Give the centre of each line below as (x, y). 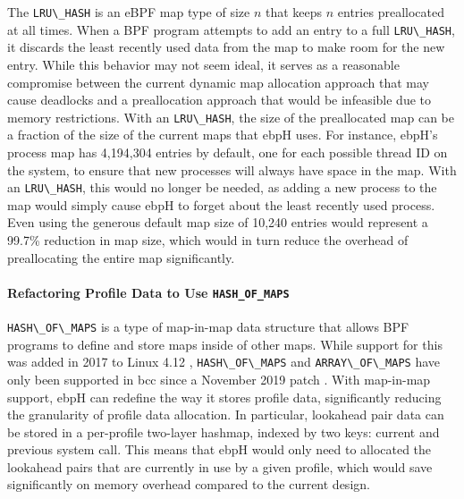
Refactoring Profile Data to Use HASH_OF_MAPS (148, 292)
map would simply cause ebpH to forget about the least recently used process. (221, 204)
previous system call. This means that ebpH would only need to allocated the (219, 449)
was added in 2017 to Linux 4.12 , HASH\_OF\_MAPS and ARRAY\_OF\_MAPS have (224, 362)
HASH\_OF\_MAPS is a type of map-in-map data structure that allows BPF (208, 327)
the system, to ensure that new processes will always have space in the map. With (232, 169)
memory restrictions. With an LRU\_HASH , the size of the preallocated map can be (231, 117)
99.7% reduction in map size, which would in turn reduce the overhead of (208, 239)
